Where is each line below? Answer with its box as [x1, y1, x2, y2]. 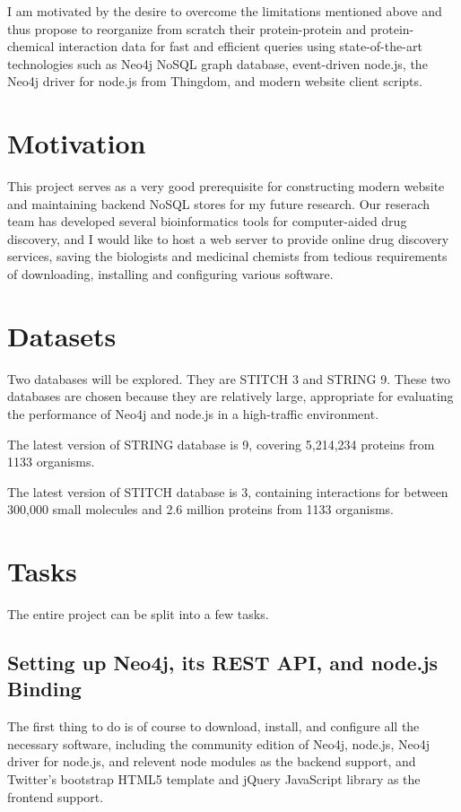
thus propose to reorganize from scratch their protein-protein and [7, 19, 367, 38]
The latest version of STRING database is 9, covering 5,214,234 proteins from [7, 434, 435, 453]
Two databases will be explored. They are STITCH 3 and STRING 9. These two [7, 369, 451, 388]
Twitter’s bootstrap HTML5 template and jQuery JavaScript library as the [7, 770, 421, 789]
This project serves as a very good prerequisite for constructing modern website [7, 177, 445, 196]
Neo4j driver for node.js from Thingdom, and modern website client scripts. [7, 72, 422, 91]
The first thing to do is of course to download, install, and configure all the [7, 717, 420, 736]
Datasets [7, 317, 117, 354]
